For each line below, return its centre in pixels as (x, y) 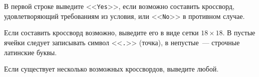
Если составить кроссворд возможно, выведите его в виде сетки (102, 33)
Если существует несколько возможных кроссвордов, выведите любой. (111, 69)
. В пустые (239, 33)
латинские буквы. (30, 52)
